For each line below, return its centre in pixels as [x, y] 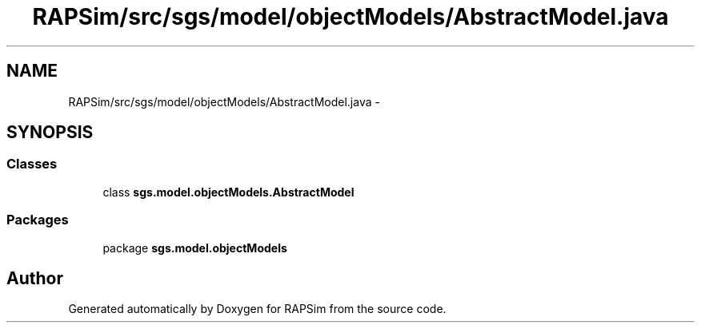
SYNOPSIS [50, 133]
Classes [32, 164]
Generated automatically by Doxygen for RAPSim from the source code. [257, 309]
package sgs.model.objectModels [195, 248]
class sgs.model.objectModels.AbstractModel [228, 192]
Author [35, 278]
